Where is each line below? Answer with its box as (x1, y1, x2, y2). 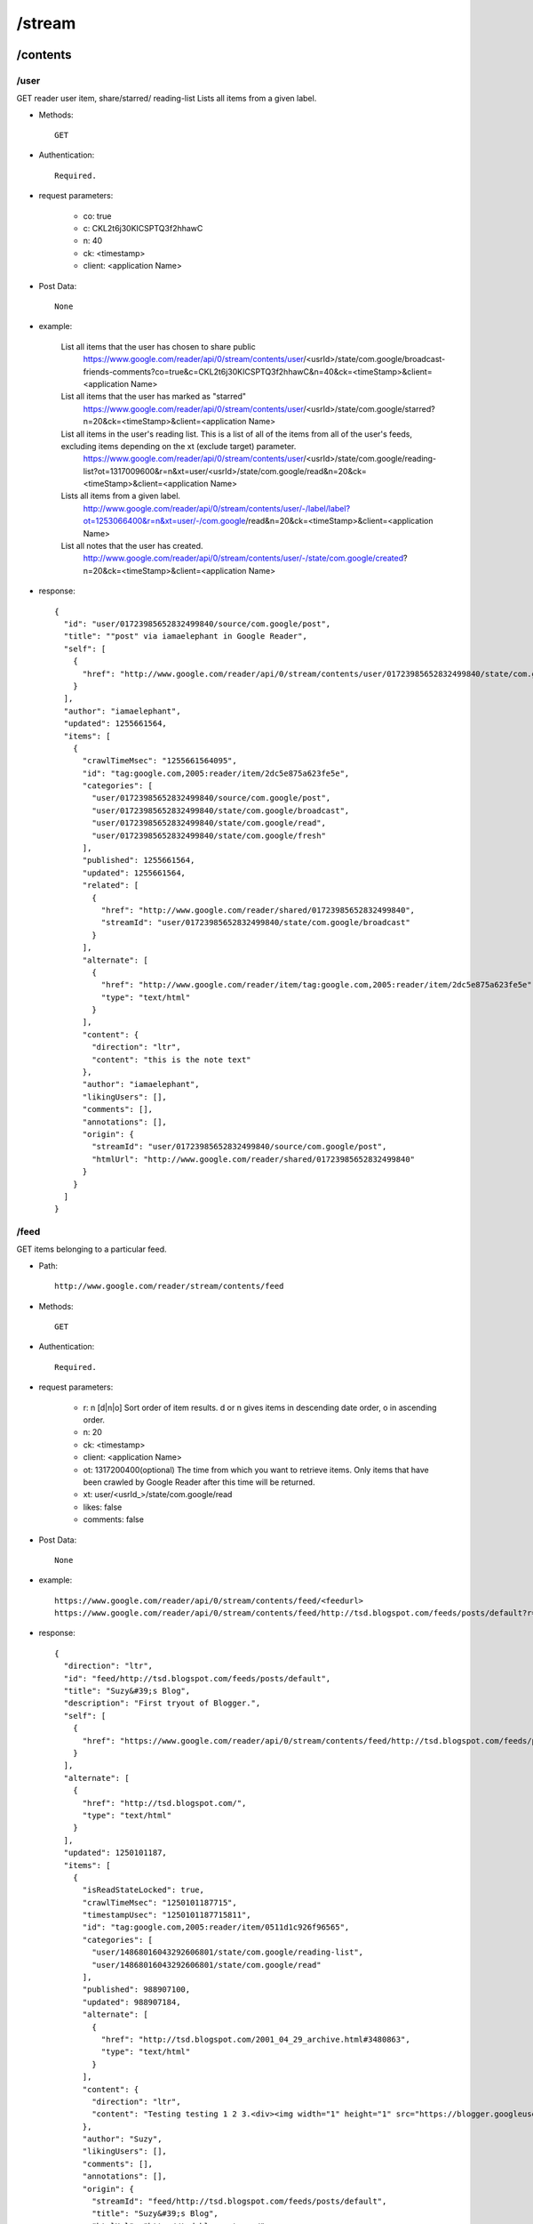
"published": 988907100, (82, 1985, 191, 1994)
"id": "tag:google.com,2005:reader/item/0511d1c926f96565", (82, 1922, 350, 1932)
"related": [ (82, 881, 139, 890)
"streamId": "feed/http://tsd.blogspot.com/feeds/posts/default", (91, 2196, 387, 2206)
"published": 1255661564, (82, 855, 195, 866)
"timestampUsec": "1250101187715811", (82, 1910, 252, 1921)
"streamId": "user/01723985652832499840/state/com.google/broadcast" (100, 917, 410, 928)
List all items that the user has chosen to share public (60, 341, 257, 351)
